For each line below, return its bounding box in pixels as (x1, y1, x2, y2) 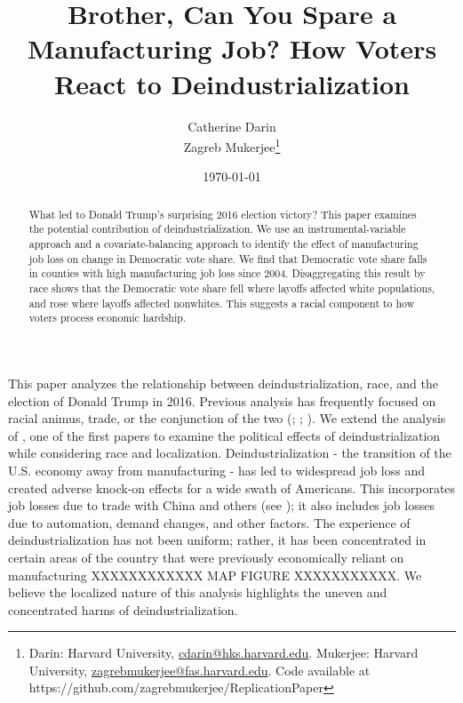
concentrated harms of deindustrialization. (8, 600, 238, 619)
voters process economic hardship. (28, 310, 187, 325)
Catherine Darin (188, 116, 276, 135)
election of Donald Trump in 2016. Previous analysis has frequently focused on (8, 391, 436, 410)
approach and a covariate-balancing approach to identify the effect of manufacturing (28, 236, 419, 252)
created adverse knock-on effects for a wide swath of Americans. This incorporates (8, 478, 456, 497)
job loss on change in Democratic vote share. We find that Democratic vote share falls (28, 251, 427, 266)
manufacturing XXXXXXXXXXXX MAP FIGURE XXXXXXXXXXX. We (8, 565, 422, 584)
